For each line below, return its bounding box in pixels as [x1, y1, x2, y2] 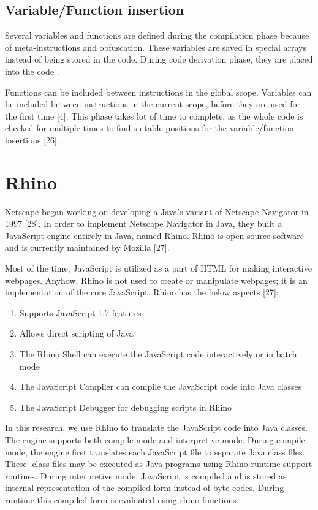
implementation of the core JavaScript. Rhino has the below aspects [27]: [5, 286, 279, 299]
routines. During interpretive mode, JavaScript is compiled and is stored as [5, 469, 287, 482]
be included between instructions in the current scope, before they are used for [5, 97, 300, 110]
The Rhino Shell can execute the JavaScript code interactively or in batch [19, 348, 297, 360]
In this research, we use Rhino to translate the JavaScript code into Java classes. [5, 421, 308, 434]
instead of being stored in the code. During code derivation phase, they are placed [5, 53, 313, 66]
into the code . [5, 64, 59, 77]
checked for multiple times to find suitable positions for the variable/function [5, 121, 294, 134]
